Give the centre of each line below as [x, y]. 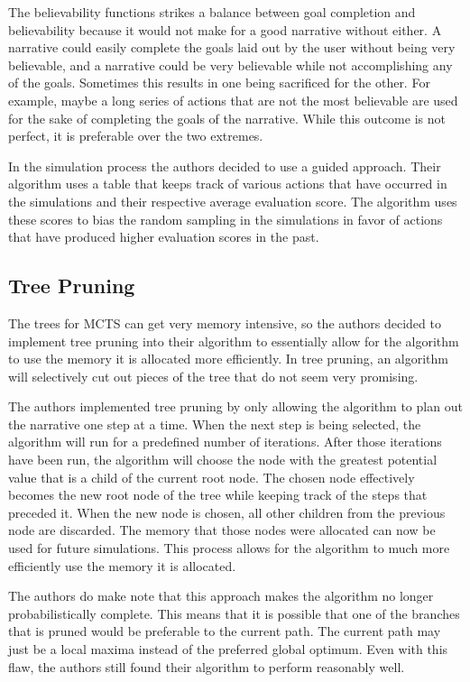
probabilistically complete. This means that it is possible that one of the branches [234, 613]
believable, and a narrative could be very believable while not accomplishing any [230, 65]
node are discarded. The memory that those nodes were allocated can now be [222, 530]
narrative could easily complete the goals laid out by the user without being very [232, 47]
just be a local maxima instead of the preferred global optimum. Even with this [228, 649]
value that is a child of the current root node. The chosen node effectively [212, 477]
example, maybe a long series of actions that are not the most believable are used [233, 100]
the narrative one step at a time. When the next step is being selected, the [215, 424]
